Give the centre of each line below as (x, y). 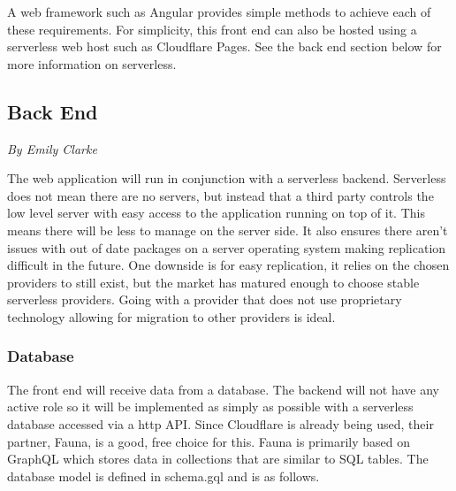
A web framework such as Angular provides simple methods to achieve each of (219, 12)
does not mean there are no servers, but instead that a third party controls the (220, 195)
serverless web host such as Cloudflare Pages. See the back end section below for (224, 46)
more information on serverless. (92, 63)
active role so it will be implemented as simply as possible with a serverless (210, 407)
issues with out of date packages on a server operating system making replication (227, 247)
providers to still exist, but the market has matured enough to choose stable (213, 282)
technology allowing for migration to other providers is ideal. (171, 316)
